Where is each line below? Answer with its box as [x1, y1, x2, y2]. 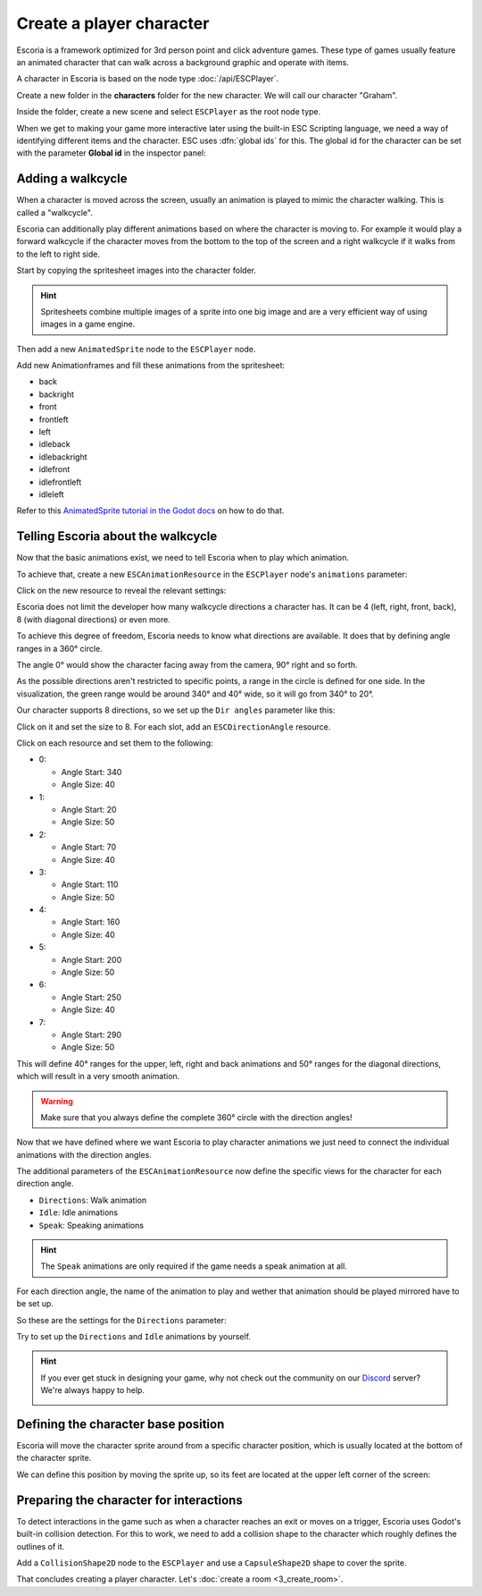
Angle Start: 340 [61, 766, 122, 777]
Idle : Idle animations [38, 1207, 119, 1218]
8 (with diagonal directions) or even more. [16, 613, 171, 625]
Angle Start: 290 [61, 1029, 122, 1040]
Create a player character [16, 13, 210, 33]
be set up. [16, 1298, 54, 1309]
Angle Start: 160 [61, 916, 120, 927]
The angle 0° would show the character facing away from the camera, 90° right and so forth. [16, 660, 358, 671]
